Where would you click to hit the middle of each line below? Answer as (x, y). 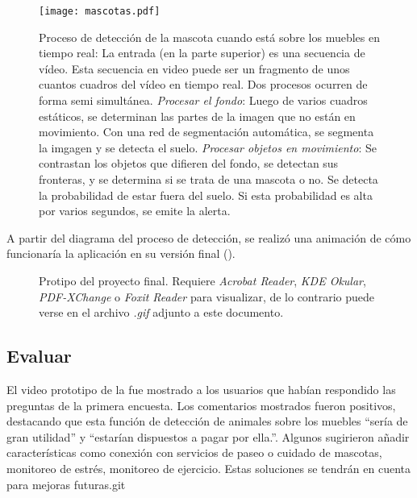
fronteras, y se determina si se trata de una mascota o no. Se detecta (208, 179)
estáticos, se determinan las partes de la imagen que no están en (197, 116)
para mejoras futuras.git (66, 484)
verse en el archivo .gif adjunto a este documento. (161, 312)
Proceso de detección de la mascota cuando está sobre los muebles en (209, 37)
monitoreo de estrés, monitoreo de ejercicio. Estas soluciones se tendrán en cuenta (208, 468)
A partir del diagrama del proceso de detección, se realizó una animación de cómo (209, 237)
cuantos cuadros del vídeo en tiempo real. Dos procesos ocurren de (203, 84)
